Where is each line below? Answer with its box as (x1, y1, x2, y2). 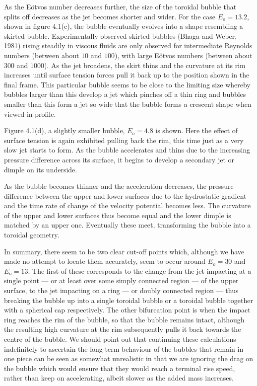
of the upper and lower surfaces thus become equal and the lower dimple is (4, 210, 231, 220)
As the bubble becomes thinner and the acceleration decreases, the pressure (4, 181, 234, 191)
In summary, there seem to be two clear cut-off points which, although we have (4, 246, 245, 256)
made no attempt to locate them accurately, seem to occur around (4, 256, 206, 266)
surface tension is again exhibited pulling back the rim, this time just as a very (4, 135, 244, 145)
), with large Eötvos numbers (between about (114, 50, 253, 60)
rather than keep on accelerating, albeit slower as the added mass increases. (4, 373, 234, 383)
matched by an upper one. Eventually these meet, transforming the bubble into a (4, 220, 251, 230)
